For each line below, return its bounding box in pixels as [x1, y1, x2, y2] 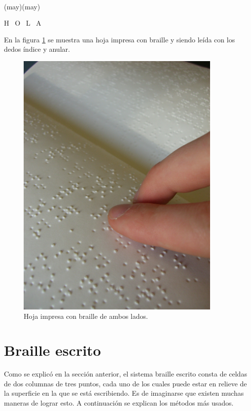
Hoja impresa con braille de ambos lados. [24, 311, 148, 321]
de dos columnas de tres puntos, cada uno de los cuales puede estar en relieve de [4, 378, 247, 388]
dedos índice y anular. [4, 44, 70, 54]
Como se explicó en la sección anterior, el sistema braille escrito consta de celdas [4, 369, 247, 379]
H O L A [4, 18, 41, 28]
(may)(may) [4, 1, 40, 11]
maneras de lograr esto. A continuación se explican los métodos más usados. [4, 397, 234, 408]
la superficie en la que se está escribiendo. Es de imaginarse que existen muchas [4, 388, 244, 398]
